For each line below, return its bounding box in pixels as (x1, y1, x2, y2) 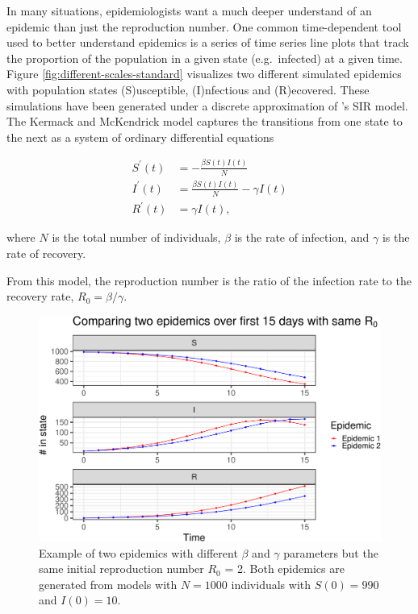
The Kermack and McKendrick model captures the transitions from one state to (6, 113, 403, 130)
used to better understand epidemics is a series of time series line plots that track (6, 34, 409, 51)
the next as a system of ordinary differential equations (6, 128, 274, 145)
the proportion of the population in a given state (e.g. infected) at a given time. (6, 49, 403, 66)
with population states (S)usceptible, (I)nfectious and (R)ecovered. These (6, 81, 370, 97)
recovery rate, (6, 288, 74, 305)
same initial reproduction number (39, 560, 204, 577)
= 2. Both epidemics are (224, 560, 345, 577)
